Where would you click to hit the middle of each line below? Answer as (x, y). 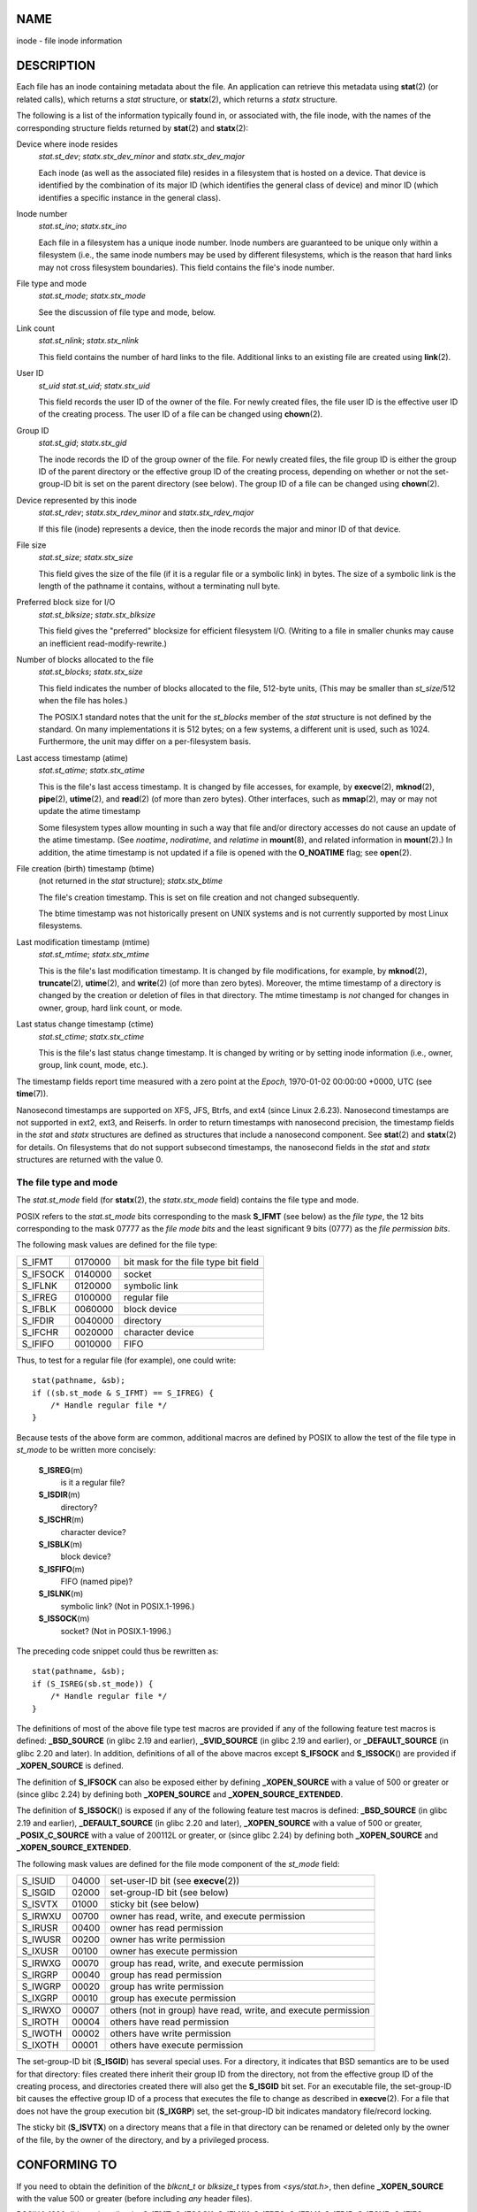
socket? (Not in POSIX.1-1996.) (116, 1631)
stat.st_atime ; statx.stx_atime (92, 771)
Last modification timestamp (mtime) (83, 941)
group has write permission (167, 1986)
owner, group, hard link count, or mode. (110, 1008)
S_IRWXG (42, 1963)
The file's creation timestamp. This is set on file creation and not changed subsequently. (199, 897)
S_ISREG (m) (61, 1470)
